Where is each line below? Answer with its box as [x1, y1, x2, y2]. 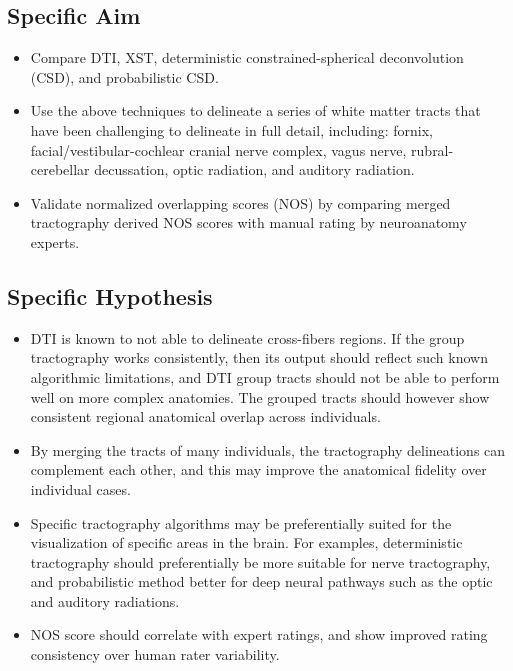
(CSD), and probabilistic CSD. [30, 66, 219, 87]
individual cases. [30, 478, 131, 499]
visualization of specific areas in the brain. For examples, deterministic [30, 532, 463, 553]
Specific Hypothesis [7, 280, 213, 311]
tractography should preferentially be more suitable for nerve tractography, [30, 551, 491, 572]
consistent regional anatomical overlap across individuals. [30, 406, 381, 427]
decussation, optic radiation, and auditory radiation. [94, 159, 415, 180]
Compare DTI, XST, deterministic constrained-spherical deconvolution [30, 47, 464, 68]
